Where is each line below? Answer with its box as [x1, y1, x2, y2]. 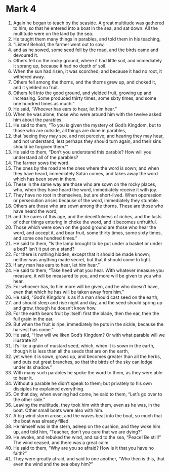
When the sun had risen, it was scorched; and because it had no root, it [13, 68, 162, 74]
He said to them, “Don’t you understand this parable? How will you [13, 149, 152, 155]
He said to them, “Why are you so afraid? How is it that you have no [13, 445, 154, 451]
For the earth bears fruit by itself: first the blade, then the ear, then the [13, 310, 159, 317]
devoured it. [13, 52, 38, 58]
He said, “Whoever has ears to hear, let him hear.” [13, 106, 117, 112]
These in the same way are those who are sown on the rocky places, [13, 181, 156, 187]
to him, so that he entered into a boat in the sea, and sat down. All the [13, 25, 158, 31]
